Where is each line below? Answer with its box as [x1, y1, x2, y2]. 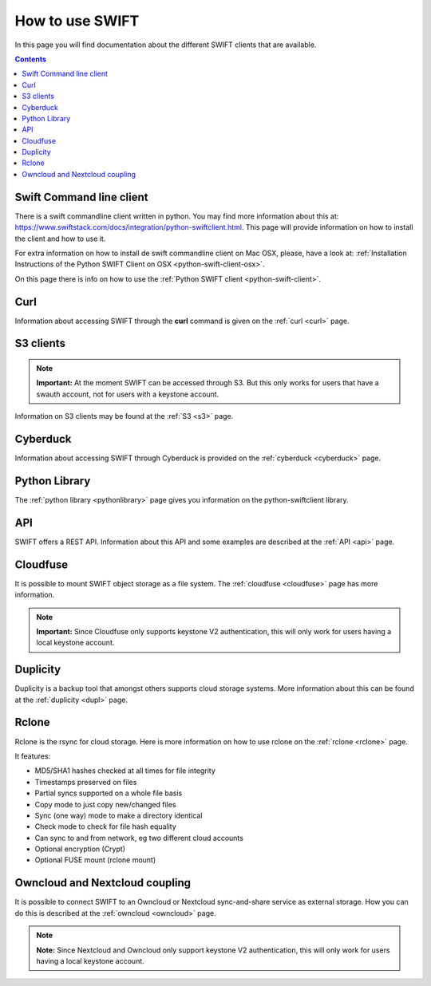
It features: [14, 751, 51, 761]
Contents [14, 54, 47, 64]
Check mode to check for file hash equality [34, 822, 177, 831]
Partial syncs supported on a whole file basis [34, 788, 183, 798]
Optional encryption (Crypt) [34, 844, 125, 854]
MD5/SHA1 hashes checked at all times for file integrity [34, 766, 215, 775]
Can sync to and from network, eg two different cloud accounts [34, 833, 243, 842]
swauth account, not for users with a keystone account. [36, 389, 219, 399]
